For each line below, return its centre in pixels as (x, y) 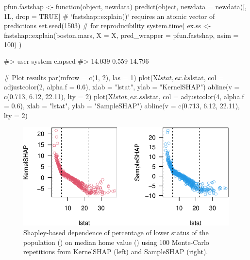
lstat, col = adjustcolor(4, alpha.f (195, 96)
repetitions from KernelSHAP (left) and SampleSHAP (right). (116, 251)
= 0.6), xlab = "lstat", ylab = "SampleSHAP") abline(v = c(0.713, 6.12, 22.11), (122, 106)
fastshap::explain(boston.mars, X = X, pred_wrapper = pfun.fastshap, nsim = (121, 35)
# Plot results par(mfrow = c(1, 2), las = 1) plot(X (81, 77)
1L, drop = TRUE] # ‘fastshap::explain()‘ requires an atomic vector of (109, 16)
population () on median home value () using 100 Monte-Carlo (116, 242)
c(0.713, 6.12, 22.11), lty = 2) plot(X (59, 96)
